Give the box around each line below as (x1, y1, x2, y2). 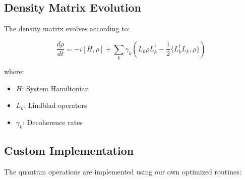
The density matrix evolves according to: (4, 23, 130, 34)
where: (4, 66, 24, 77)
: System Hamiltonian (22, 83, 89, 93)
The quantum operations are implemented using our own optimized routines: (4, 166, 241, 176)
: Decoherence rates (22, 116, 83, 127)
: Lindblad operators (24, 100, 87, 110)
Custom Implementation (4, 143, 134, 158)
